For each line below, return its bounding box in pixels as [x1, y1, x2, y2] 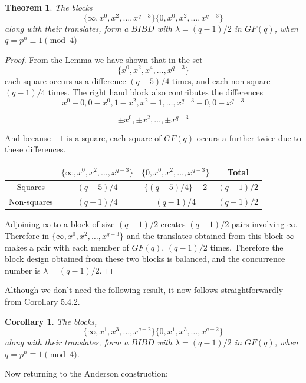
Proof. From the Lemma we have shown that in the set [5, 53, 203, 65]
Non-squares [9, 195, 53, 208]
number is [5, 264, 41, 276]
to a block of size [53, 218, 115, 230]
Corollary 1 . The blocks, [5, 315, 97, 327]
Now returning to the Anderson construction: [5, 367, 168, 379]
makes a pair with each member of [5, 241, 129, 253]
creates [160, 218, 186, 230]
